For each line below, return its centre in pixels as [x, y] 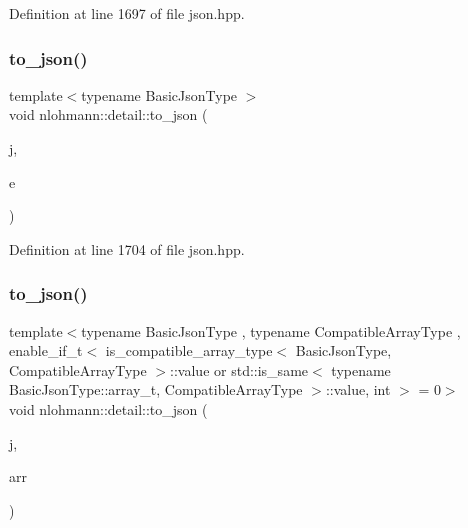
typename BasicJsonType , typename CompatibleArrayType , [271, 330]
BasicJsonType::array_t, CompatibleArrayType [156, 389]
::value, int [358, 389]
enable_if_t [46, 350]
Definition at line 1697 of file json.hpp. [127, 13]
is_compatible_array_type [189, 350]
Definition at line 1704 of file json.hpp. [127, 248]
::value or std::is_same [239, 369]
